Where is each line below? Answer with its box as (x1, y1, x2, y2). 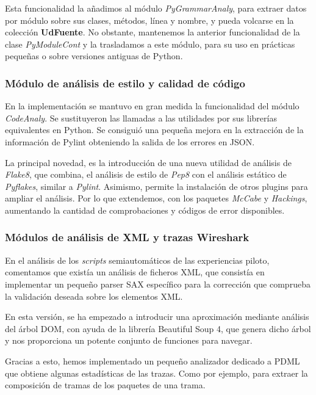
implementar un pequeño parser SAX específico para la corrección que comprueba (5, 277, 311, 290)
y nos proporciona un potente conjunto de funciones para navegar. (5, 334, 253, 347)
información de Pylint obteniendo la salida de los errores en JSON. (5, 135, 255, 148)
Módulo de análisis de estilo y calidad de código (5, 75, 245, 90)
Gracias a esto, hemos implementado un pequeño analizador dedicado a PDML (5, 354, 300, 367)
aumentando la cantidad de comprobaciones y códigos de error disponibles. (5, 203, 285, 216)
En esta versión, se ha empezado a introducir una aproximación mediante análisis (5, 310, 309, 323)
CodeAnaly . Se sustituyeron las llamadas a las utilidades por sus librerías (5, 111, 277, 124)
